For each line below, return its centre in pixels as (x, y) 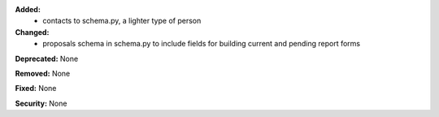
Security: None (41, 103)
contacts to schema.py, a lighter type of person (122, 21)
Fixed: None (36, 89)
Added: (28, 9)
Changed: (32, 32)
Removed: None (43, 73)
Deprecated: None (47, 58)
